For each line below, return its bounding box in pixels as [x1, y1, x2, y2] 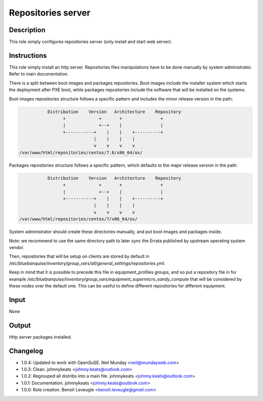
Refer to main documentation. [9, 71, 69, 77]
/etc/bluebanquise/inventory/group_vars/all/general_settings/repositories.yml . [9, 260, 166, 266]
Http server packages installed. [9, 334, 72, 340]
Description [9, 26, 46, 34]
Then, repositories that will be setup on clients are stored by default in [9, 253, 150, 259]
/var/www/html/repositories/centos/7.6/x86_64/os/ [19, 150, 143, 155]
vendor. [9, 244, 24, 250]
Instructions [9, 51, 47, 59]
